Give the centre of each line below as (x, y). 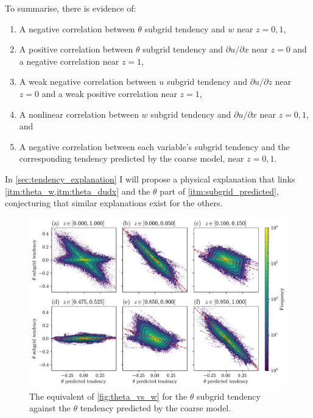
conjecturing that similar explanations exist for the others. (114, 203)
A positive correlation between (76, 49)
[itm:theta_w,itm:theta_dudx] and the (78, 191)
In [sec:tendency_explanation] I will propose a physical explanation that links (150, 178)
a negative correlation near (69, 61)
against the (50, 408)
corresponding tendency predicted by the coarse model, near (132, 158)
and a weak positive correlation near (109, 93)
